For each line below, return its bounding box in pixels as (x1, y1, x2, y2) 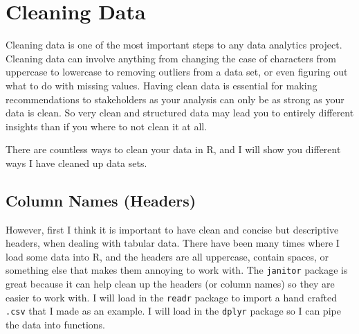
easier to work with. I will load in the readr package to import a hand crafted (6, 290, 337, 304)
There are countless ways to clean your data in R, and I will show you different (6, 142, 341, 157)
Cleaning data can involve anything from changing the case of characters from (6, 51, 336, 65)
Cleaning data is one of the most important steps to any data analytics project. (6, 37, 342, 52)
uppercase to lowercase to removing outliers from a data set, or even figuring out (6, 64, 348, 79)
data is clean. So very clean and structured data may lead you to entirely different (6, 105, 354, 120)
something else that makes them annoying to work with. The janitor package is (6, 263, 348, 277)
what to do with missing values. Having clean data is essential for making (6, 78, 317, 92)
